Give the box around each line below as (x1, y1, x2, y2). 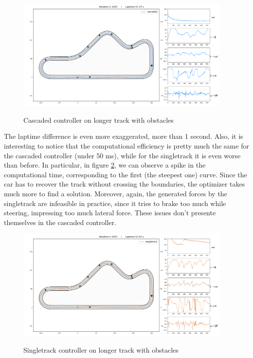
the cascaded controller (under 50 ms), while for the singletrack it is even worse (4, 150, 241, 160)
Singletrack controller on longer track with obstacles (23, 345, 179, 355)
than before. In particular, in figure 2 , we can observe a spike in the (4, 160, 206, 170)
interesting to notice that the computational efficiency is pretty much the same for (4, 140, 249, 151)
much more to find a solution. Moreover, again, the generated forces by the (4, 188, 227, 198)
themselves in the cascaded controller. (4, 217, 116, 227)
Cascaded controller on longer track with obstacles (23, 114, 174, 125)
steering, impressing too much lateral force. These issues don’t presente (4, 207, 216, 218)
